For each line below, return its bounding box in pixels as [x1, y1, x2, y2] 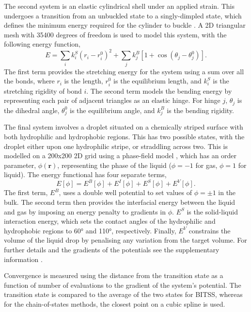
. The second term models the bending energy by [86, 85, 232, 96]
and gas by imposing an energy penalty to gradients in [4, 206, 166, 216]
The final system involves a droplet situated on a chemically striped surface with [4, 122, 243, 132]
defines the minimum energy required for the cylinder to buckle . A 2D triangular [4, 20, 246, 30]
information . [4, 254, 43, 264]
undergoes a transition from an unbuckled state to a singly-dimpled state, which [4, 10, 242, 20]
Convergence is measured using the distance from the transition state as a [4, 270, 223, 280]
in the [218, 187, 236, 197]
